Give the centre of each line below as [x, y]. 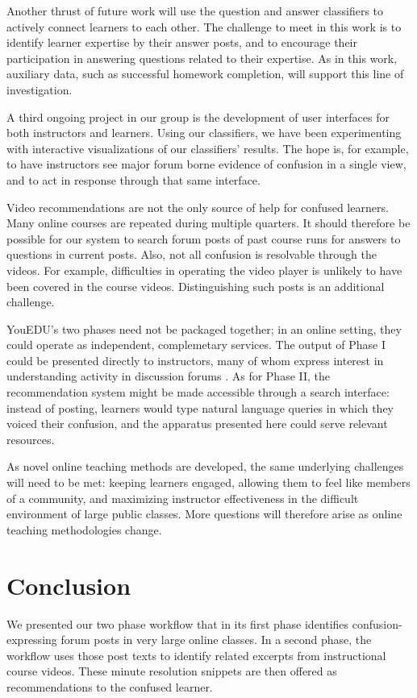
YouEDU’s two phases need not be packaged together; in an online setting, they [204, 328]
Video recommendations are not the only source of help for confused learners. [198, 207]
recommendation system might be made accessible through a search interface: [198, 392]
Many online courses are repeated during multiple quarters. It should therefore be [208, 223]
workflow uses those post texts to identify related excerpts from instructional [196, 655]
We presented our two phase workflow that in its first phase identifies [178, 623]
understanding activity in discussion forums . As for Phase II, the [169, 376]
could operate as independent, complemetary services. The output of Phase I [196, 345]
